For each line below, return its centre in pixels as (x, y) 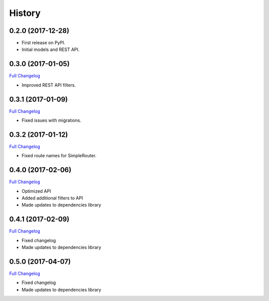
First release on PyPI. (44, 43)
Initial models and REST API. (51, 49)
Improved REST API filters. (49, 85)
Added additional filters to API (52, 198)
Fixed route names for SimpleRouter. (59, 156)
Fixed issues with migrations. (52, 120)
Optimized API (36, 191)
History (25, 13)
